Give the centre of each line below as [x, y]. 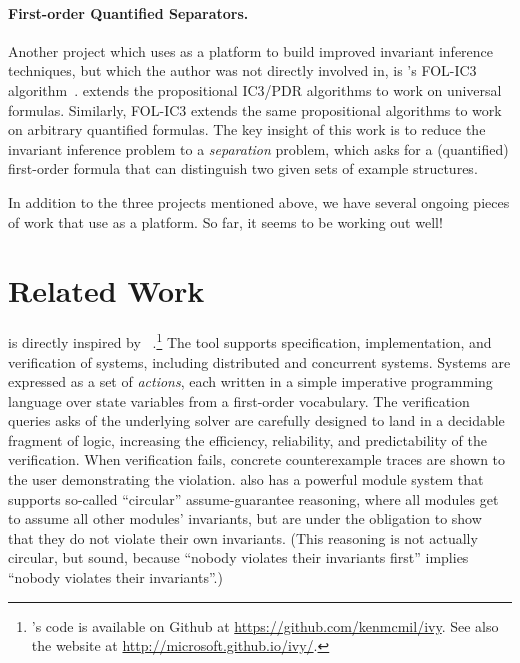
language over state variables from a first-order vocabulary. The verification [239, 400]
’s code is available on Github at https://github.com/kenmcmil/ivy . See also [265, 625]
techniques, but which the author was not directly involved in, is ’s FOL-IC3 [242, 70]
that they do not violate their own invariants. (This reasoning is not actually [243, 537]
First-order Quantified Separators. [128, 12]
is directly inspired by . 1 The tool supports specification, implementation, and [250, 340]
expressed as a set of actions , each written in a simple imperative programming [250, 381]
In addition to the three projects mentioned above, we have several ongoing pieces [259, 201]
